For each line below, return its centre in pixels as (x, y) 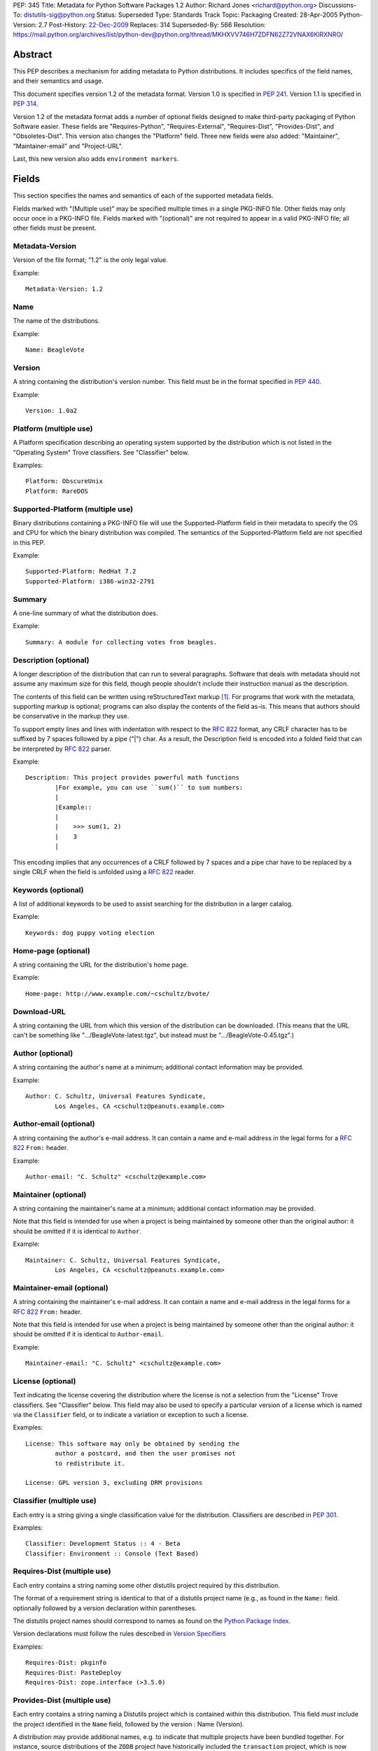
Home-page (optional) (51, 950)
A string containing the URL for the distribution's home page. (100, 964)
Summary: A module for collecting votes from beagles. (121, 642)
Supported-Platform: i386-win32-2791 (90, 581)
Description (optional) (51, 660)
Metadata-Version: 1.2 (64, 289)
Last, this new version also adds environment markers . (96, 159)
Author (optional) (43, 1053)
